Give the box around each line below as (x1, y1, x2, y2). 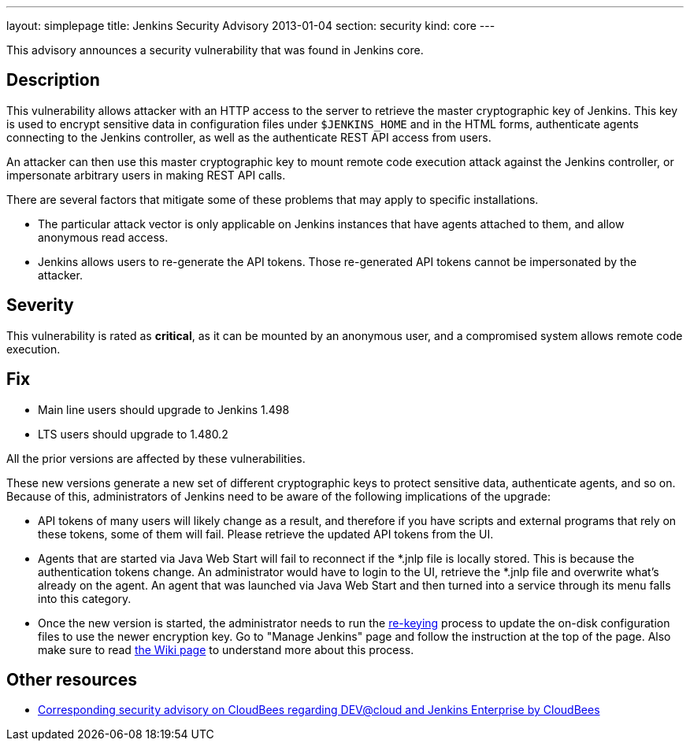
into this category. (38, 591, 132, 605)
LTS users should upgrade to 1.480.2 (38, 427, 228, 441)
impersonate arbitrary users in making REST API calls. (6, 168, 286, 182)
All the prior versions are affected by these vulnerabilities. (6, 451, 306, 465)
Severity (6, 295, 74, 316)
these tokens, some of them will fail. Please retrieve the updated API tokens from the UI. (38, 527, 494, 541)
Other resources (6, 669, 137, 690)
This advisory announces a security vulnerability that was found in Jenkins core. (6, 43, 424, 57)
